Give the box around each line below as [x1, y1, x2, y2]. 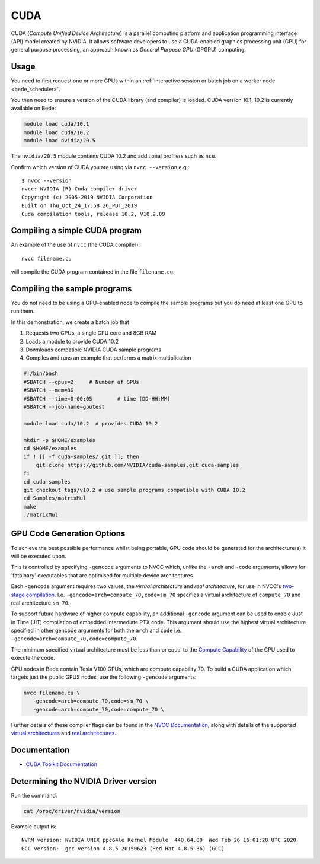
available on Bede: [11, 104, 56, 112]
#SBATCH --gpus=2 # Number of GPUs [23, 379, 139, 385]
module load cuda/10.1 [23, 120, 89, 128]
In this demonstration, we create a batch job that [11, 318, 130, 326]
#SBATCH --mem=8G [23, 387, 74, 394]
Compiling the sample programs [11, 284, 132, 294]
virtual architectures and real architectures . [11, 730, 117, 737]
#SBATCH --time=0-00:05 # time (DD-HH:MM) [23, 395, 171, 402]
